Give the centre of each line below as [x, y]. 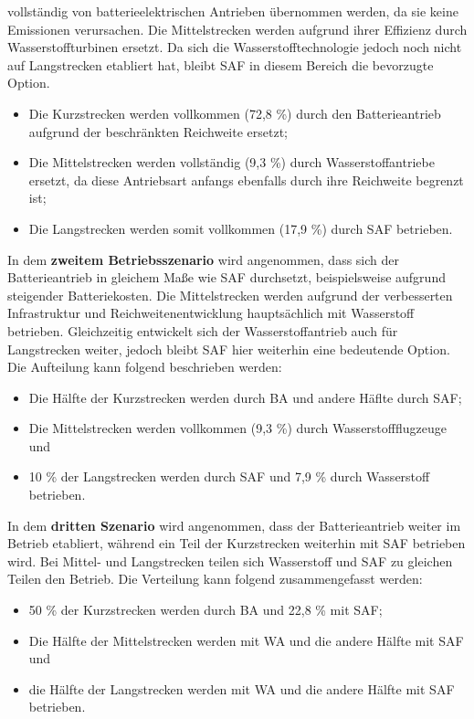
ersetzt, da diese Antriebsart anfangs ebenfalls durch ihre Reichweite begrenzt [246, 180]
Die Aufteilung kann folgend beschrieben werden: [145, 367]
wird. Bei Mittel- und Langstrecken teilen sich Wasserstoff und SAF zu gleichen [230, 560]
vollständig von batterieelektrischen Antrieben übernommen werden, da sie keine [233, 11]
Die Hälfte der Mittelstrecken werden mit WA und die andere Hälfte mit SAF [246, 640]
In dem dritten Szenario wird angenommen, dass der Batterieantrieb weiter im [234, 525]
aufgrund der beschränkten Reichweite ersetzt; [158, 131]
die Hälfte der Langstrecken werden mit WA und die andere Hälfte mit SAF [242, 688]
